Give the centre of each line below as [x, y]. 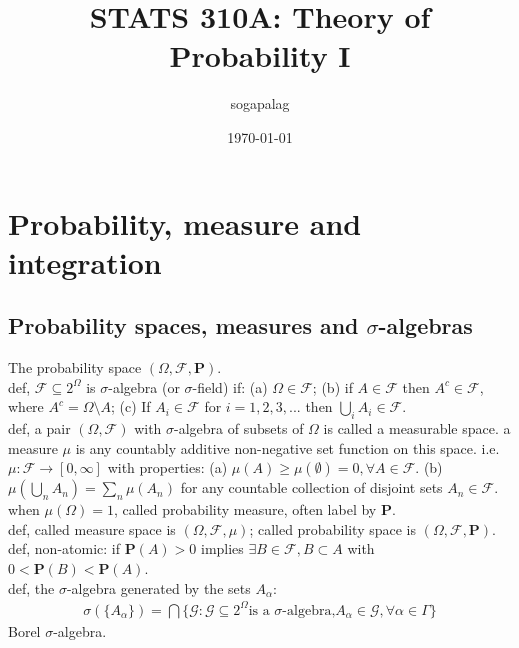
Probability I [260, 55]
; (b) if [332, 386]
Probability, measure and [185, 222]
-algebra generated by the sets [158, 587]
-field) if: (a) [230, 386]
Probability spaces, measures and [183, 325]
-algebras [425, 325]
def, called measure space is [92, 528]
